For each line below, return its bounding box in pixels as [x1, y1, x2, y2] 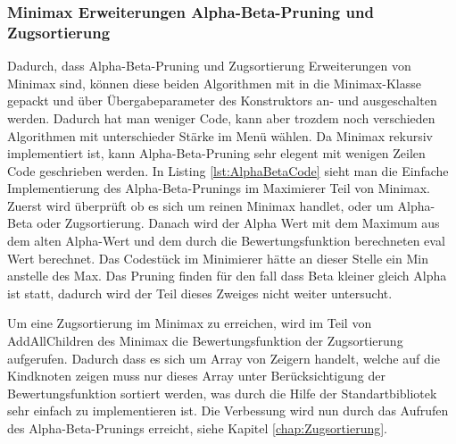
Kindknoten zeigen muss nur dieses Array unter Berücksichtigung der [7, 366, 386, 385]
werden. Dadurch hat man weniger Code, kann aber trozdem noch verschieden [7, 108, 435, 127]
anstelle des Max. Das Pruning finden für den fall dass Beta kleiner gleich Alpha [7, 266, 447, 285]
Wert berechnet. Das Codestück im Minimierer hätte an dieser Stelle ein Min [7, 248, 428, 267]
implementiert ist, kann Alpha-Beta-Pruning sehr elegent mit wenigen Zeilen [7, 144, 426, 163]
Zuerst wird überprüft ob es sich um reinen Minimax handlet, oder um [7, 196, 394, 214]
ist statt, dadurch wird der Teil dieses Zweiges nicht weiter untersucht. [7, 283, 393, 302]
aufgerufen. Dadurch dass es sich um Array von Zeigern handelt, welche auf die [7, 348, 440, 367]
